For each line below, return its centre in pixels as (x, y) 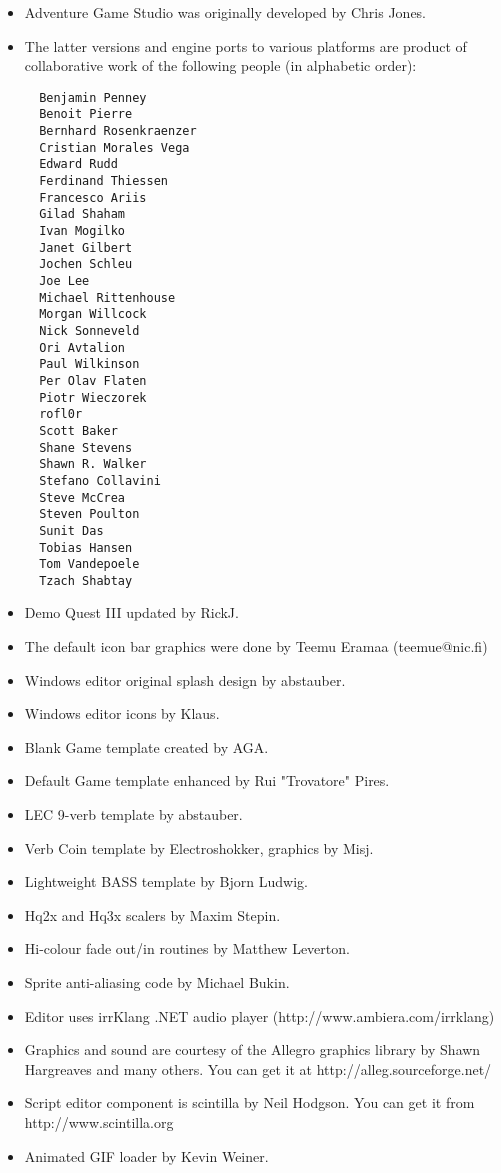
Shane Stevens (86, 447)
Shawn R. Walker (93, 464)
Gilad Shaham (82, 214)
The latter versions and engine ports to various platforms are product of (245, 45)
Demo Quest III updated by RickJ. (131, 612)
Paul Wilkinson (89, 364)
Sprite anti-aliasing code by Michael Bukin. (157, 982)
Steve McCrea (82, 497)
